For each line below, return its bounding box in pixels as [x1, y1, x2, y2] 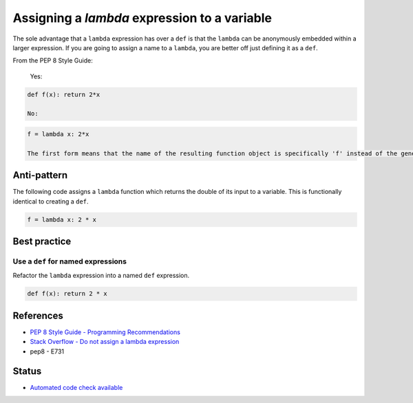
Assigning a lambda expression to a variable [12, 10, 272, 25]
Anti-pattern [12, 169, 68, 182]
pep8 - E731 [30, 347, 65, 356]
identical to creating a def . [12, 197, 89, 206]
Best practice [12, 236, 72, 248]
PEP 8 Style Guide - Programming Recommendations [30, 327, 180, 336]
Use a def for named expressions [12, 257, 127, 266]
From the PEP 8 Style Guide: [12, 56, 93, 65]
